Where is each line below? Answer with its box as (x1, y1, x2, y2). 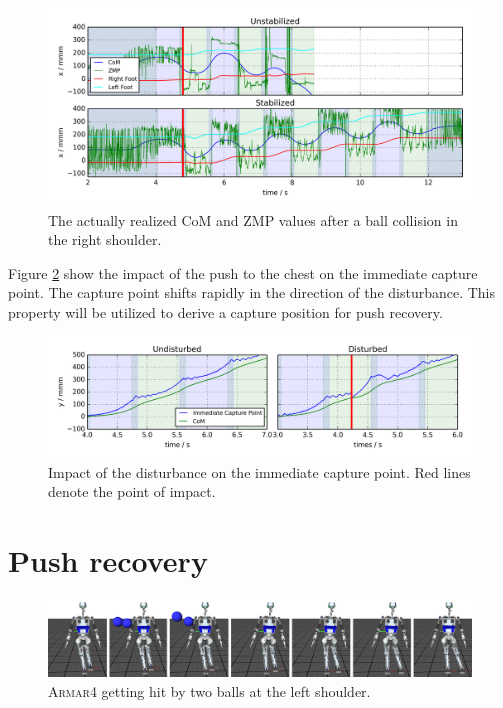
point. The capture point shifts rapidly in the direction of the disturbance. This (8, 282, 496, 303)
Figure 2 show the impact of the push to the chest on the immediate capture (8, 262, 478, 283)
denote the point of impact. (48, 481, 216, 502)
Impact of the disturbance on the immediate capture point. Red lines (48, 461, 471, 482)
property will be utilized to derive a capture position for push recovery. (8, 301, 443, 322)
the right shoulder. (48, 229, 162, 250)
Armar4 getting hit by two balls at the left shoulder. (48, 680, 371, 701)
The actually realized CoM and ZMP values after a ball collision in (48, 209, 458, 230)
